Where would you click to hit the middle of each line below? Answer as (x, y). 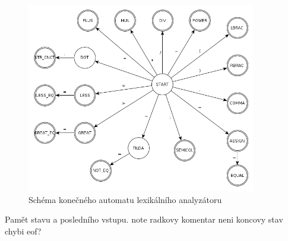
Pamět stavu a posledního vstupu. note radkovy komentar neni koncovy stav (144, 219)
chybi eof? (23, 231)
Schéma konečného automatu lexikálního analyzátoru (125, 199)
